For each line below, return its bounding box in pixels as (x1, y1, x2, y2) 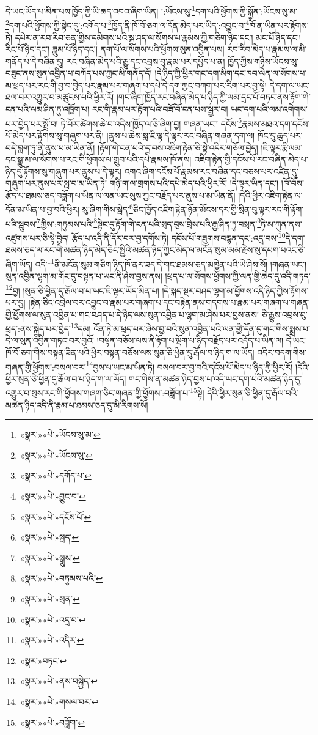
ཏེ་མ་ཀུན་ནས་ (261, 217, 302, 230)
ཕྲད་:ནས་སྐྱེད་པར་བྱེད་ (5, 322, 71, 334)
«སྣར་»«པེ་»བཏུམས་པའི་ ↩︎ (20, 572, 103, 585)
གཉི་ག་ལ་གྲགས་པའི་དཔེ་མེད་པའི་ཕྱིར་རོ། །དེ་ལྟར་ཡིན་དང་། (109, 177, 279, 190)
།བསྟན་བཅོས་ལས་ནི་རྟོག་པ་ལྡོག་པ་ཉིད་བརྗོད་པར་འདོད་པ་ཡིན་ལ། (96, 334, 284, 347)
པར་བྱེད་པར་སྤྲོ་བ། (5, 117, 58, 130)
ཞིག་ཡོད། (5, 257, 32, 270)
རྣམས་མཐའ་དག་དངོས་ (242, 117, 310, 130)
